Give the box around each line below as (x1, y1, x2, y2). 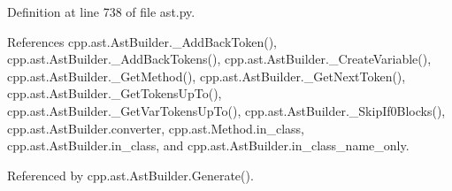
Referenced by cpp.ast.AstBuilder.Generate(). (7, 165, 254, 184)
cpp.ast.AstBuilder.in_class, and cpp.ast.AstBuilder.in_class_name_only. (7, 136, 410, 155)
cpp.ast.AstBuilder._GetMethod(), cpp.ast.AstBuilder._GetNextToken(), (7, 66, 406, 85)
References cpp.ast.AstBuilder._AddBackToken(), (7, 32, 278, 50)
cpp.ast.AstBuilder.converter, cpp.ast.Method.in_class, (7, 118, 304, 137)
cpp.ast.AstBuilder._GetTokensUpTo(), (7, 84, 222, 103)
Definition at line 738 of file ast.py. (7, 3, 195, 20)
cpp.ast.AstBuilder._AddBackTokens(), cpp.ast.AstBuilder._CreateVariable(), (7, 50, 432, 68)
